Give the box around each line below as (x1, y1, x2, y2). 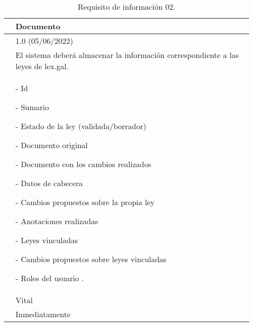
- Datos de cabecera (16, 177, 83, 189)
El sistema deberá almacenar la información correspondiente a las (16, 49, 239, 60)
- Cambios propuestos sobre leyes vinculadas (16, 253, 166, 265)
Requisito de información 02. (77, 1, 176, 12)
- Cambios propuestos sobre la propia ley (16, 196, 155, 208)
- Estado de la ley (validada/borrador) (16, 120, 146, 132)
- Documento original (16, 139, 88, 151)
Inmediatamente (16, 308, 71, 320)
